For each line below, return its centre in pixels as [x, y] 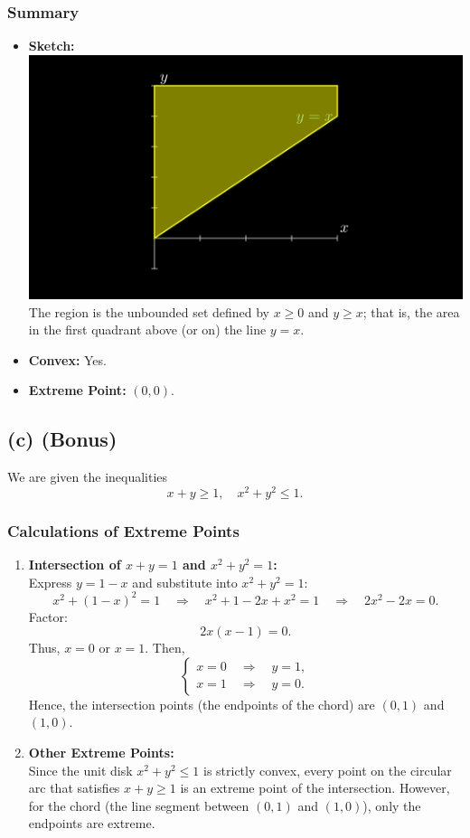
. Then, [165, 648]
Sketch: [52, 46]
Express [50, 582]
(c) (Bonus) [62, 439]
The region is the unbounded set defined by [149, 311]
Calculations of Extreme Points [123, 530]
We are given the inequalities [88, 477]
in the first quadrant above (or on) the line [147, 330]
